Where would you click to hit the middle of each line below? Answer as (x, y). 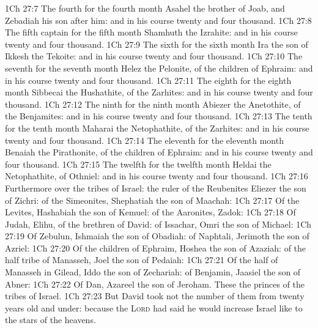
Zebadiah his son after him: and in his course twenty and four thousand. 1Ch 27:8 (158, 20)
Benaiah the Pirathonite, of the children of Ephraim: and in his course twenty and (159, 152)
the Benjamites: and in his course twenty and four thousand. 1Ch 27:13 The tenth (159, 116)
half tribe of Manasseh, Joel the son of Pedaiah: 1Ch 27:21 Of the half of (142, 260)
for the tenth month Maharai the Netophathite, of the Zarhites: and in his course (157, 128)
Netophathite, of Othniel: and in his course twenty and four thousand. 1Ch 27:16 (157, 176)
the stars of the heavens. (50, 320)
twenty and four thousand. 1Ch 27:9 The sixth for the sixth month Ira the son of (157, 44)
